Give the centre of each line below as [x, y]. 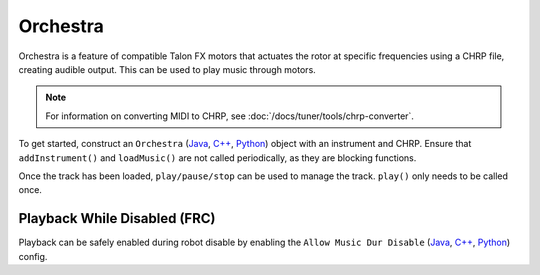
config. [33, 256]
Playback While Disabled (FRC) [117, 218]
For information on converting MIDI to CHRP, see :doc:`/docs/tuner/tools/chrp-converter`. [230, 116]
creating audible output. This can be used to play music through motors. [167, 69]
